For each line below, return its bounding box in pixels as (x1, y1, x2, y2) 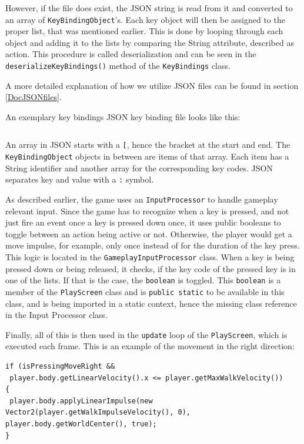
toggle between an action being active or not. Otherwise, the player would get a (5, 227, 292, 240)
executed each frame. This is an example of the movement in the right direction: (5, 340, 295, 352)
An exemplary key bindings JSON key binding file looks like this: (5, 110, 240, 122)
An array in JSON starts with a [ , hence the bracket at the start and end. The (5, 138, 290, 151)
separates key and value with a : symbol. (5, 173, 154, 185)
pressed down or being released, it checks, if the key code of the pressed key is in (5, 262, 296, 274)
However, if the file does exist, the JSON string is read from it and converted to (5, 2, 293, 14)
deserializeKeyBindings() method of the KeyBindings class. (5, 59, 230, 72)
